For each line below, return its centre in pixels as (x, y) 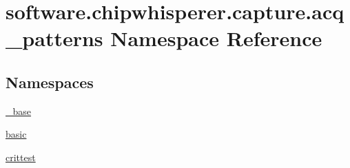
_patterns (54, 38)
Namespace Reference (216, 38)
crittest (21, 157)
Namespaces (50, 82)
